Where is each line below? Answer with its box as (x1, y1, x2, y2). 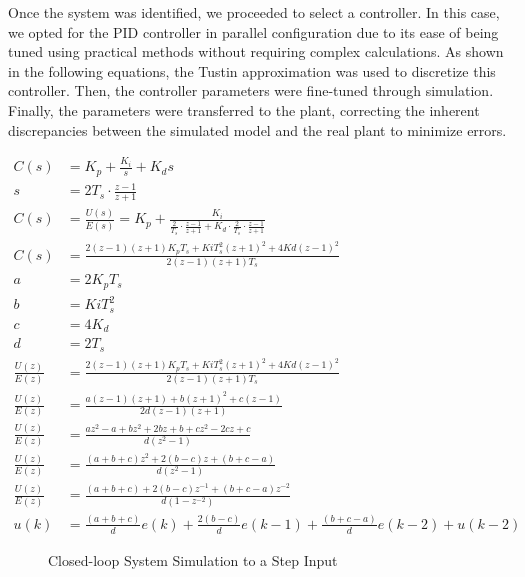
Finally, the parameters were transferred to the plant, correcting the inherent (8, 99, 480, 120)
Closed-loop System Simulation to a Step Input (48, 549, 338, 570)
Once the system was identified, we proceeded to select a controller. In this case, (8, 2, 500, 22)
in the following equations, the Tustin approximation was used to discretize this (8, 60, 496, 81)
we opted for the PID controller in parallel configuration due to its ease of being (8, 21, 499, 42)
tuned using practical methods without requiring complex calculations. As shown (8, 41, 504, 62)
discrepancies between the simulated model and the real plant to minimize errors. (8, 119, 507, 140)
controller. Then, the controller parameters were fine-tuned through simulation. (8, 80, 494, 101)
